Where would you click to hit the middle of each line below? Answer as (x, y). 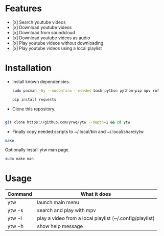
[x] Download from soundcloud (44, 32)
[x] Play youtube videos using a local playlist (57, 48)
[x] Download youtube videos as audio (51, 38)
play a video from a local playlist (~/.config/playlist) (96, 218)
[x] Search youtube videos (39, 22)
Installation (28, 68)
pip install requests (34, 99)
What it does (96, 194)
